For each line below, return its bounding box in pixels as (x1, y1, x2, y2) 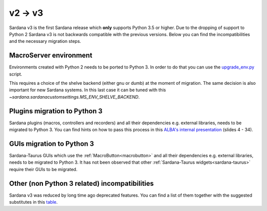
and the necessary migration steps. (9, 38, 82, 44)
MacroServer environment (9, 51, 92, 60)
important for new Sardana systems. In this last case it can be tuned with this (9, 87, 166, 93)
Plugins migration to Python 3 (9, 106, 103, 115)
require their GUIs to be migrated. (9, 166, 78, 172)
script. (9, 71, 22, 77)
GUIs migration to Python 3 (9, 140, 94, 148)
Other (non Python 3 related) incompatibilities (9, 179, 154, 187)
